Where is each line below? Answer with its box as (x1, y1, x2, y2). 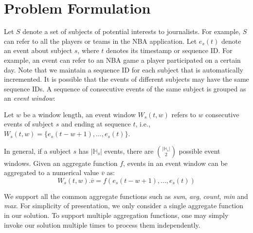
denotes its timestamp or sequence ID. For (106, 45, 233, 55)
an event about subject (4, 45, 72, 55)
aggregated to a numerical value (4, 167, 99, 178)
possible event (179, 145, 220, 156)
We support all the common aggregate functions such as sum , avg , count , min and (4, 191, 248, 201)
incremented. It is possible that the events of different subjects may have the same (4, 74, 249, 84)
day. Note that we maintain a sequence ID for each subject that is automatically (4, 64, 243, 74)
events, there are (104, 145, 154, 156)
